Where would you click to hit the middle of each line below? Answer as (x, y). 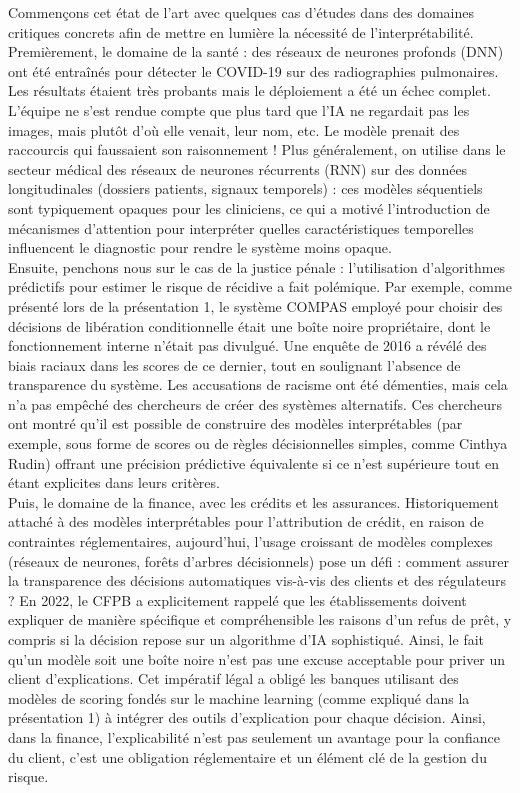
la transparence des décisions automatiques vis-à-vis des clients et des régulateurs (257, 580)
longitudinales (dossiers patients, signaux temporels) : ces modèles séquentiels (245, 188)
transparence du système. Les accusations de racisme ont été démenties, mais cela (258, 384)
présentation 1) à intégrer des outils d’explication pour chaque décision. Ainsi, (247, 717)
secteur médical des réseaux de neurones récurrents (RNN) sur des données (238, 168)
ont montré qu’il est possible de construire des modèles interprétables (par (235, 423)
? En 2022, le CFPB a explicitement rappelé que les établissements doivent (237, 599)
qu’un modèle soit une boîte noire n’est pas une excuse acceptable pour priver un (257, 658)
